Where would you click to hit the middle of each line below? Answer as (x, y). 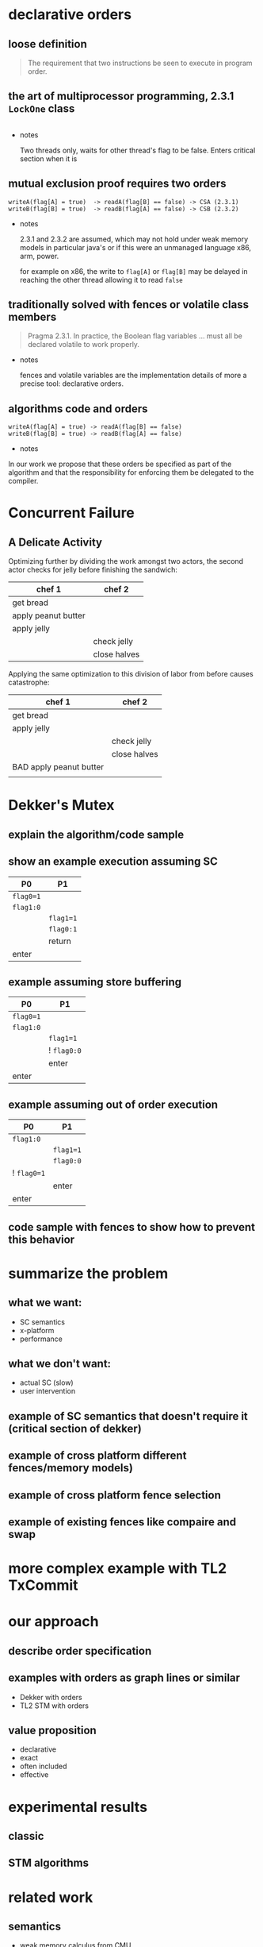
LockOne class (42, 109)
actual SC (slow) (46, 1382)
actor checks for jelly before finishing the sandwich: (93, 570)
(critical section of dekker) (75, 1428)
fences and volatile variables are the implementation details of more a (133, 376)
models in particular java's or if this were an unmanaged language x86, (135, 247)
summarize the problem (88, 1273)
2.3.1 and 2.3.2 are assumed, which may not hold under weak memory (134, 239)
